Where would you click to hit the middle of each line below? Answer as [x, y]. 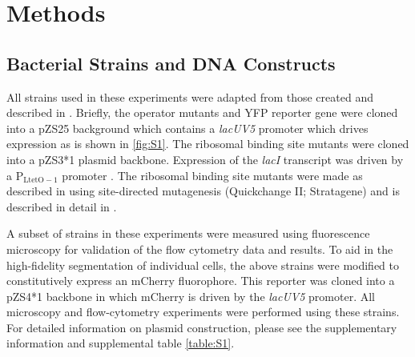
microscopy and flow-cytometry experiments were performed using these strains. [203, 312]
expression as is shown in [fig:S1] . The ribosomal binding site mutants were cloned [208, 144]
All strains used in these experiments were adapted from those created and [190, 96]
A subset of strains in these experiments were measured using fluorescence [188, 233]
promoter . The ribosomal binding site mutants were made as [212, 175]
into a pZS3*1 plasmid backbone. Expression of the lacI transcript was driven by [205, 159]
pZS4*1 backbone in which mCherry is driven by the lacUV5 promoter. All [191, 296]
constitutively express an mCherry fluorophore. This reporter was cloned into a [201, 281]
